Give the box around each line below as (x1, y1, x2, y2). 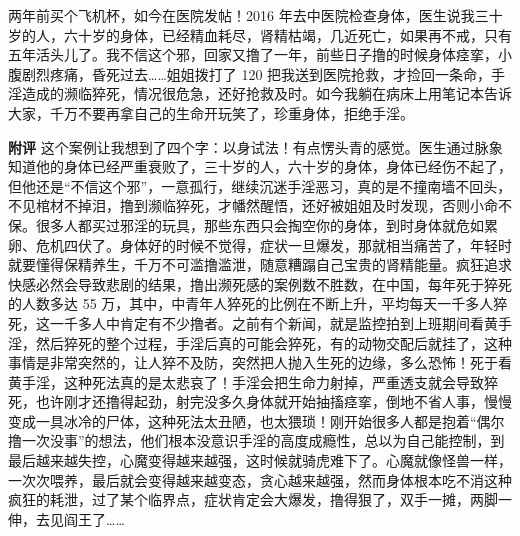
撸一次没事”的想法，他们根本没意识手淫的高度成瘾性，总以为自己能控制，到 (8, 430, 505, 451)
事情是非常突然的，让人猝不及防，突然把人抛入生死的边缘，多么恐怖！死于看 (8, 352, 512, 373)
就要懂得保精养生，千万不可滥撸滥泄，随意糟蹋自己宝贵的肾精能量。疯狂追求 (8, 254, 512, 275)
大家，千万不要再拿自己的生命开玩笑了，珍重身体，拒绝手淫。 (8, 102, 414, 123)
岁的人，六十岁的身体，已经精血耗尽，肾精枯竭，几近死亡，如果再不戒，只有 (8, 24, 512, 45)
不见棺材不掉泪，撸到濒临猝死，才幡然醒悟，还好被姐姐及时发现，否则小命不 (8, 195, 512, 216)
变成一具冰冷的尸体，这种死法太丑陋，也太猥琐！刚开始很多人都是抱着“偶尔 (8, 410, 505, 431)
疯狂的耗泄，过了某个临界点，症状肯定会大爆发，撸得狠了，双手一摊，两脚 (8, 489, 498, 510)
